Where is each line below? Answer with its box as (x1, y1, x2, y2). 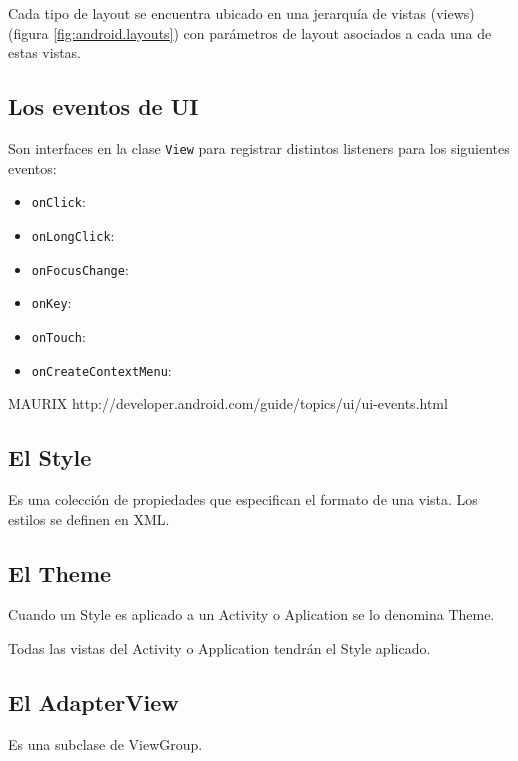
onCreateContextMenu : (31, 359, 172, 380)
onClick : (31, 191, 86, 212)
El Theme (8, 557, 112, 588)
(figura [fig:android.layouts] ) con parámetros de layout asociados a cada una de (8, 22, 492, 43)
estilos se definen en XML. (8, 508, 170, 529)
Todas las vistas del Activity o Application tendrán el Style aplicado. (8, 637, 431, 658)
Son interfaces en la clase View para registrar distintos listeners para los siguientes (8, 137, 510, 158)
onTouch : (31, 325, 86, 346)
